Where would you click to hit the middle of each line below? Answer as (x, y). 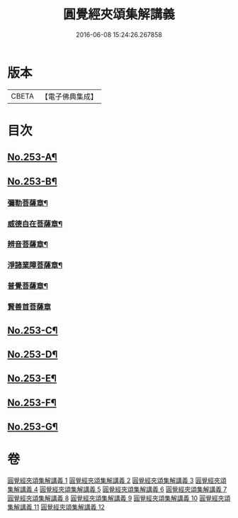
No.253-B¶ (33, 181)
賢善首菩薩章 (29, 307)
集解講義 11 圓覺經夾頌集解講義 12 (56, 507)
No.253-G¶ (33, 427)
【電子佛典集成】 (69, 97)
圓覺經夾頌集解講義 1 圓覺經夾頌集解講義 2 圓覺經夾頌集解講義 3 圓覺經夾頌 (117, 480)
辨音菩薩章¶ (28, 244)
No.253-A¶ (33, 157)
